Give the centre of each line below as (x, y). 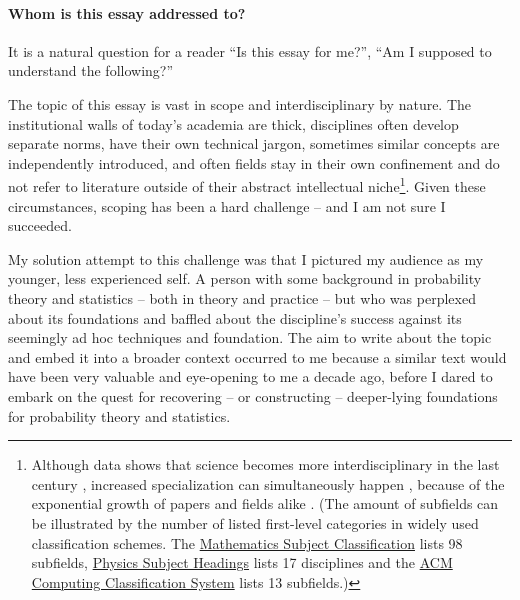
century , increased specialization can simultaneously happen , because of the (268, 483)
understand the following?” (91, 70)
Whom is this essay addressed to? (127, 12)
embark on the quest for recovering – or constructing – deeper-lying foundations (253, 395)
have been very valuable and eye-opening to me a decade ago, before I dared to (250, 376)
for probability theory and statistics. (119, 415)
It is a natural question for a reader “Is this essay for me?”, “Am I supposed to (250, 50)
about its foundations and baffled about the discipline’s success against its (235, 317)
